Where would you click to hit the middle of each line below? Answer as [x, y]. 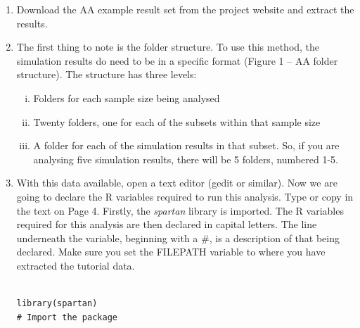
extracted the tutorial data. [76, 265]
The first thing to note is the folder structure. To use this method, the [168, 47]
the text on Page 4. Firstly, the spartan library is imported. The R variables [180, 210]
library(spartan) [57, 304]
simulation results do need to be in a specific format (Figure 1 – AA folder [177, 60]
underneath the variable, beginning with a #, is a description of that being [178, 238]
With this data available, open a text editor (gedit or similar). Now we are [177, 183]
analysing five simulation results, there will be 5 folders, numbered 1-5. [186, 159]
